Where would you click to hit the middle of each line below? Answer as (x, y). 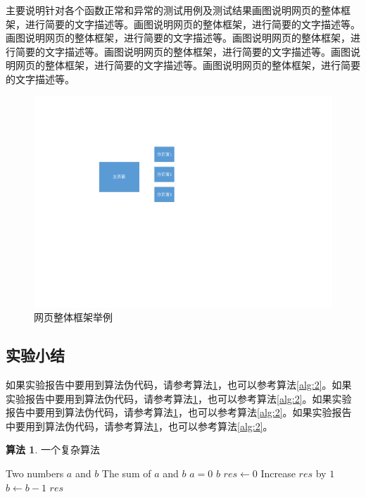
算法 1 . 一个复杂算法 (53, 449)
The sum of (126, 473)
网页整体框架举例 (73, 317)
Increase (278, 473)
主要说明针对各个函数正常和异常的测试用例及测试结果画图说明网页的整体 (173, 10)
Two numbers (35, 473)
